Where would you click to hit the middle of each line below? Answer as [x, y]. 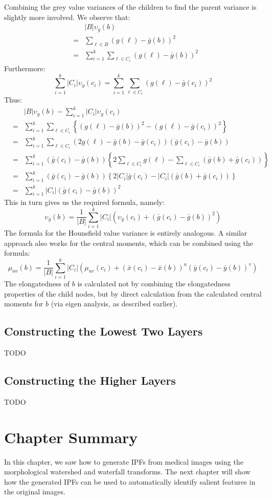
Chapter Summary [71, 437]
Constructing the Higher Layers [90, 380]
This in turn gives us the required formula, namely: [84, 202]
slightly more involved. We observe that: [67, 17]
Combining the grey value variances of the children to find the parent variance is [130, 7]
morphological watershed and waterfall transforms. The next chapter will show [127, 472]
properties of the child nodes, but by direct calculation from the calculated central [133, 293]
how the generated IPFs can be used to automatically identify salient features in [130, 481]
